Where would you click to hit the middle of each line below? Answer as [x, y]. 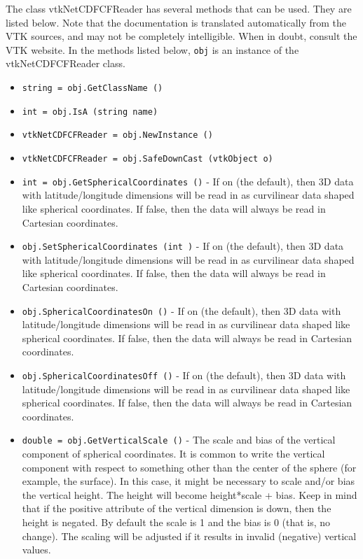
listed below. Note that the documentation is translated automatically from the [176, 22]
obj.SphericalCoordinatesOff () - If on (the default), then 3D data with [184, 375]
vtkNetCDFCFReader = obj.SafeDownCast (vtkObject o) [148, 159]
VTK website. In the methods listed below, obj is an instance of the [152, 49]
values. [36, 550]
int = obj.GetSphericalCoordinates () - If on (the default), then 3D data [188, 181]
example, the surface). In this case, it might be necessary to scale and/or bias [189, 481]
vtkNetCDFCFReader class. [66, 63]
